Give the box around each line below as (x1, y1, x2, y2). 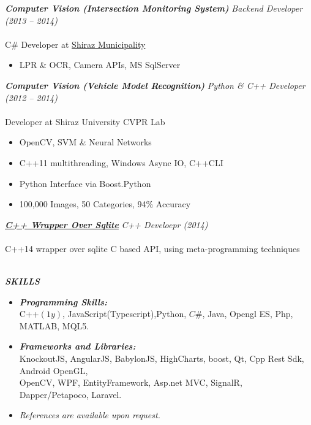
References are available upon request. (19, 408, 160, 421)
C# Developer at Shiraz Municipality (5, 37, 146, 50)
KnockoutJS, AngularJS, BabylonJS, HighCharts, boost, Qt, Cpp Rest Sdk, (19, 352, 304, 365)
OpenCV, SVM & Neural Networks (19, 136, 152, 148)
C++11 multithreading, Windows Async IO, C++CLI (19, 156, 223, 169)
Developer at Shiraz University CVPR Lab (5, 115, 165, 128)
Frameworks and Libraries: (19, 340, 136, 353)
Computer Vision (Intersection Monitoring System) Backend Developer (5, 2, 303, 14)
